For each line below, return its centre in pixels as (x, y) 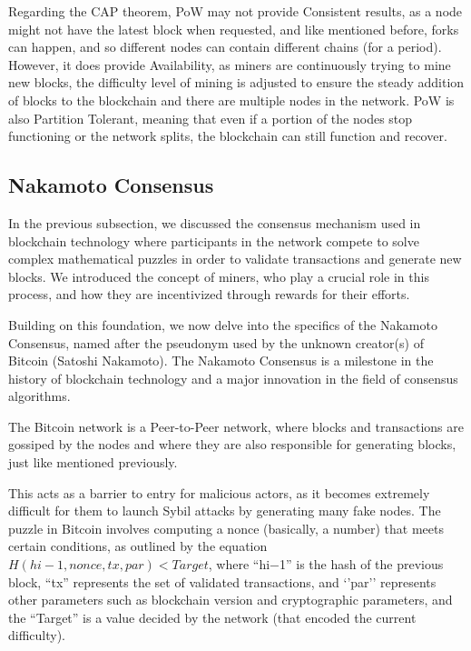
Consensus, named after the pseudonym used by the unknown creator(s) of (216, 342)
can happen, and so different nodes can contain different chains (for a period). (225, 47)
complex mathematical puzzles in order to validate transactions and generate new (235, 259)
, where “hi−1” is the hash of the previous (326, 564)
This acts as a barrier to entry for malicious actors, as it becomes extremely (219, 492)
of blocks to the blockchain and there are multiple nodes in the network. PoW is (231, 100)
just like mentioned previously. (93, 462)
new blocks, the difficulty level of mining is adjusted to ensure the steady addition (236, 82)
